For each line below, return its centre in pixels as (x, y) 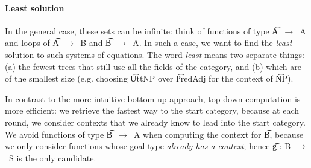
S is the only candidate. (52, 157)
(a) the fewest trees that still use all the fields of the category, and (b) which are (153, 66)
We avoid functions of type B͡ (59, 134)
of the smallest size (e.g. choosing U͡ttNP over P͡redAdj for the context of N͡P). (149, 78)
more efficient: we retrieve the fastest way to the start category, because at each (152, 110)
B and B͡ (96, 43)
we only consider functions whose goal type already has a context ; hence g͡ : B (148, 146)
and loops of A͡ (32, 43)
